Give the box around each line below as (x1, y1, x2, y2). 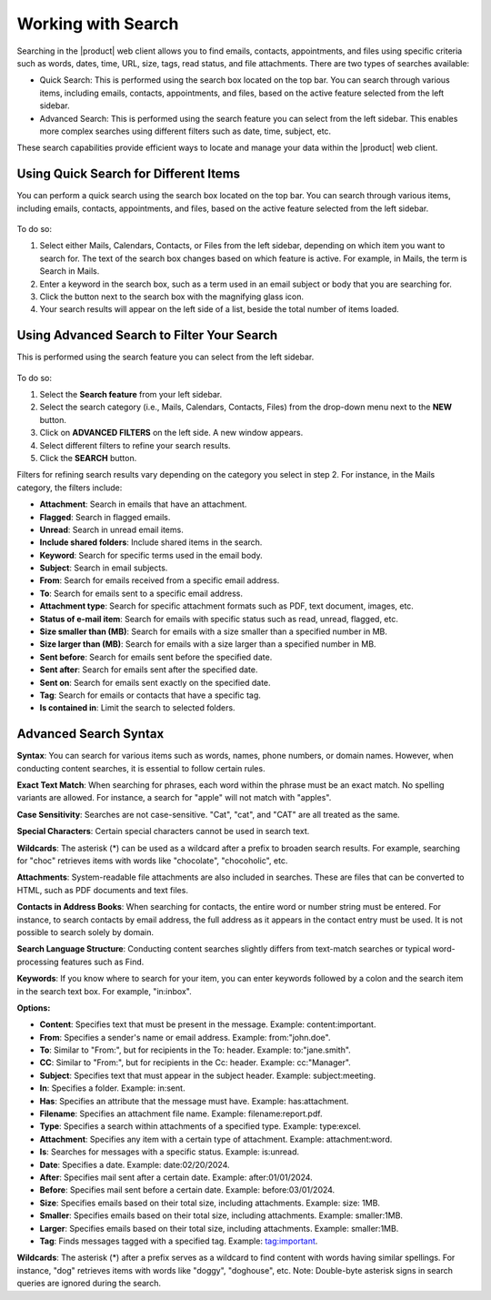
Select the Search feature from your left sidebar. (39, 389, 223, 399)
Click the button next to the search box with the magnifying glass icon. (39, 291, 305, 302)
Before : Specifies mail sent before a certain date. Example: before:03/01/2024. (39, 1184, 336, 1195)
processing (16, 956, 59, 967)
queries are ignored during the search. (16, 1278, 161, 1289)
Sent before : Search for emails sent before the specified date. (39, 651, 273, 662)
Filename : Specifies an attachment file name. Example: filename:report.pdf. (39, 1108, 323, 1119)
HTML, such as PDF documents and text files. (16, 884, 188, 895)
